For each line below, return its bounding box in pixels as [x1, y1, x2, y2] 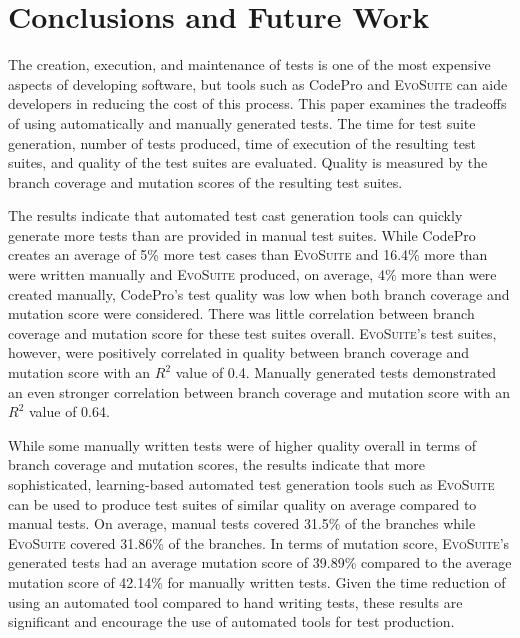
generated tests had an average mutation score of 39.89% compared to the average [8, 552, 512, 573]
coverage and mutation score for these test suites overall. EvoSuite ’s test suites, [8, 322, 497, 343]
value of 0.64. [28, 401, 110, 422]
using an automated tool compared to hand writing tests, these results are [8, 591, 463, 612]
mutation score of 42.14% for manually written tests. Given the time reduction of [8, 571, 506, 592]
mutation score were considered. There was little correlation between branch [8, 303, 475, 324]
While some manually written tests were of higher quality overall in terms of [8, 434, 476, 455]
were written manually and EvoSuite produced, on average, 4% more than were [8, 264, 497, 285]
